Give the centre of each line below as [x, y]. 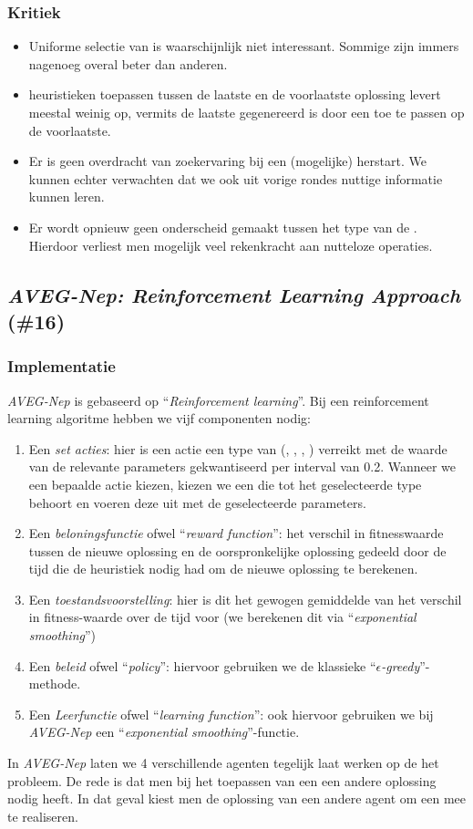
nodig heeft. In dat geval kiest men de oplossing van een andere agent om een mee [237, 798]
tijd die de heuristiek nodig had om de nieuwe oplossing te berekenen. [223, 569]
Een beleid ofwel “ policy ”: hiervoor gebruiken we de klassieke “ [202, 665]
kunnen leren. [67, 197]
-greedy [401, 665]
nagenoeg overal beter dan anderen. [128, 63]
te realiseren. [43, 816]
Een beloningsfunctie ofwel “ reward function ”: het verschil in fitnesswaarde [236, 533]
